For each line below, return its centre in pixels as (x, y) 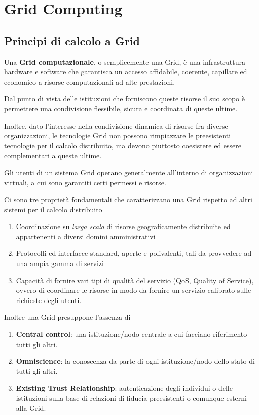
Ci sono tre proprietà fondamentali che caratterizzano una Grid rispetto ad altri (128, 199)
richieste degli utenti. (49, 300)
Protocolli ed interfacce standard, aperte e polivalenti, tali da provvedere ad (134, 253)
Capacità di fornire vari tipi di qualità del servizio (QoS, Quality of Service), (135, 280)
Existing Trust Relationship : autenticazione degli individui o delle (124, 388)
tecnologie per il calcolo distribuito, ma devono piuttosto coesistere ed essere (123, 145)
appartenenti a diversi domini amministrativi (86, 236)
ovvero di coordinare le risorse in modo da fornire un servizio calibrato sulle (134, 290)
